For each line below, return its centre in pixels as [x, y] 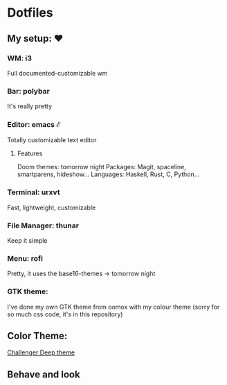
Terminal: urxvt [34, 192]
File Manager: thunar [43, 225]
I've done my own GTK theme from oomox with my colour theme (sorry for [113, 307]
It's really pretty [29, 106]
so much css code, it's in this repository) [65, 314]
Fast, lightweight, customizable [52, 207]
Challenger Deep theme [41, 352]
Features [30, 153]
